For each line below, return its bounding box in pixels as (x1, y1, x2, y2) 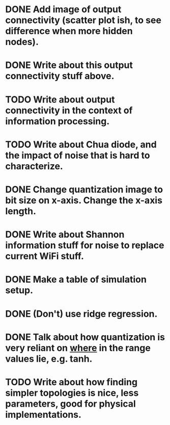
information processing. (5, 115, 110, 127)
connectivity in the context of (5, 105, 133, 116)
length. (5, 205, 37, 217)
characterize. (5, 160, 64, 172)
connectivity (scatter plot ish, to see (5, 14, 162, 26)
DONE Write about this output (5, 60, 133, 71)
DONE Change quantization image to (5, 184, 163, 195)
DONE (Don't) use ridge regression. (5, 308, 158, 319)
